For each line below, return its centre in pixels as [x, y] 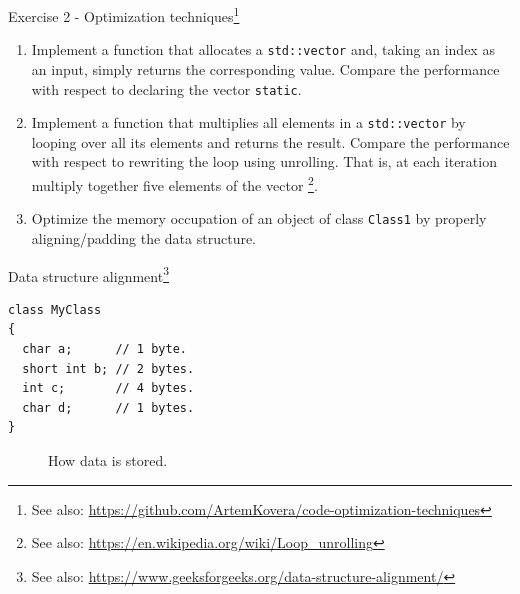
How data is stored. [108, 459]
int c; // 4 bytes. [108, 388]
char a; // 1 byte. [104, 348]
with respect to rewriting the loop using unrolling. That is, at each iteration [264, 161]
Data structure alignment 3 [88, 274]
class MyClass [55, 309]
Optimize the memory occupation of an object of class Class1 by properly [259, 218]
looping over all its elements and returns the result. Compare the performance [270, 141]
